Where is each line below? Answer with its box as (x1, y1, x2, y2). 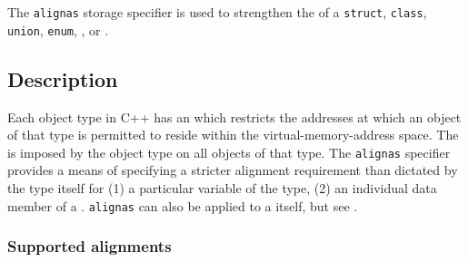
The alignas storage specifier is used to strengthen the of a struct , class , (7, 3, 427, 21)
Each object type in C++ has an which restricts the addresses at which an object (7, 107, 462, 126)
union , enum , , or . (7, 20, 109, 39)
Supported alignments (7, 235, 172, 257)
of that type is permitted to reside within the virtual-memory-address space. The (7, 125, 459, 144)
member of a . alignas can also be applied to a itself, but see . (7, 196, 358, 215)
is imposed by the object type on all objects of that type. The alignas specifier (7, 142, 451, 161)
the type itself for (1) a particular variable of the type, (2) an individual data (7, 178, 437, 197)
